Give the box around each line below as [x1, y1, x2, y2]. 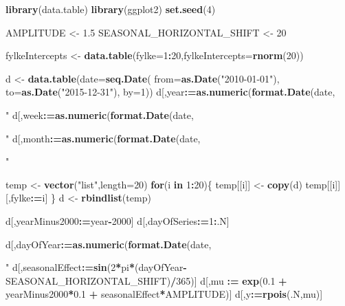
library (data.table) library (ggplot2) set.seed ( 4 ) [5, 2, 216, 16]
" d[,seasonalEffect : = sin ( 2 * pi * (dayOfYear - [5, 260, 187, 274]
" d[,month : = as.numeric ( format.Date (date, [5, 131, 201, 145]
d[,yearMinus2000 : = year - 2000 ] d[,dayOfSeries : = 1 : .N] [5, 213, 230, 228]
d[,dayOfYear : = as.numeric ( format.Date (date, [5, 237, 212, 251]
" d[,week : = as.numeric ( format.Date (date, [5, 107, 194, 122]
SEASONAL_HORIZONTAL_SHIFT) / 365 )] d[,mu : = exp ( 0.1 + [5, 273, 287, 287]
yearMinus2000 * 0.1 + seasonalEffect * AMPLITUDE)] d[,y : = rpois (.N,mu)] [5, 287, 323, 301]
